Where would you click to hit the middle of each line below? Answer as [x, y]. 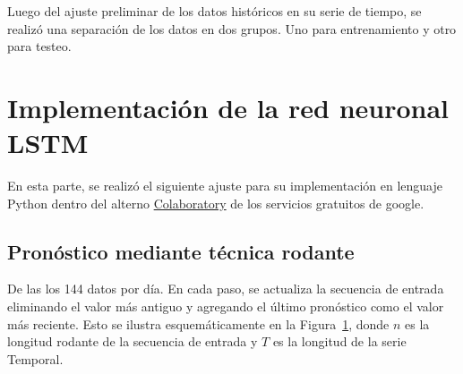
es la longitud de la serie [339, 341]
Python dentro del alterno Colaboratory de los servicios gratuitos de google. [216, 203]
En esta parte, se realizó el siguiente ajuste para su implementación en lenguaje [225, 186]
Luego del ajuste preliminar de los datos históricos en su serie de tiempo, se [214, 11]
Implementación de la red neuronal [228, 107]
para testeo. [39, 46]
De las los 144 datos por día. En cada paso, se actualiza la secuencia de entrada [226, 289]
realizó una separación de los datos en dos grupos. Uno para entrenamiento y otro [232, 28]
